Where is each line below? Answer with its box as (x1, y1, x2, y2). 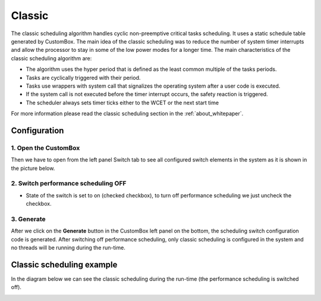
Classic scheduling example (11, 259, 118, 269)
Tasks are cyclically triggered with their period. (26, 74, 141, 81)
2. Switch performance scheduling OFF (11, 179, 127, 188)
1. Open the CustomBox (11, 144, 80, 152)
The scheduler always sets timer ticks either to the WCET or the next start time (26, 99, 219, 106)
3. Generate (11, 215, 46, 223)
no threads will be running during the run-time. (11, 244, 126, 252)
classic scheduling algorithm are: (11, 54, 92, 62)
